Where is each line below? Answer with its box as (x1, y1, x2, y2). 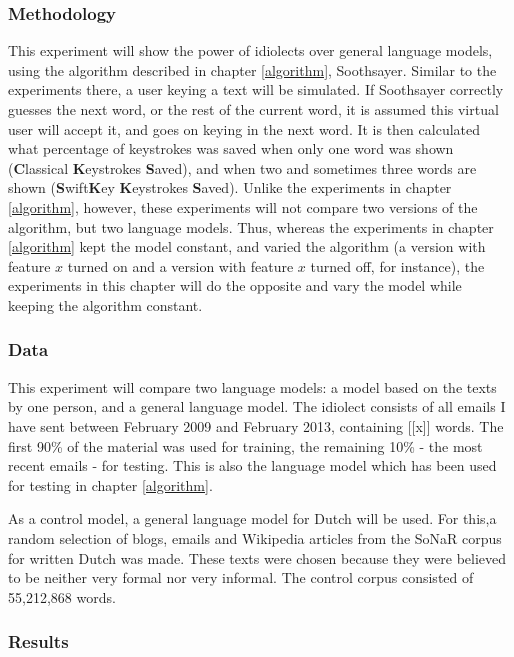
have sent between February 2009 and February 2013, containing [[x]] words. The (8, 415, 504, 436)
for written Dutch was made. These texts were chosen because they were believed (8, 547, 507, 568)
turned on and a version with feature (67, 255, 294, 276)
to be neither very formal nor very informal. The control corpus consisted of (8, 567, 474, 588)
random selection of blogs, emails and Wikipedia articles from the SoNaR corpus (8, 527, 502, 548)
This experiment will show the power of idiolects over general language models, (8, 40, 493, 61)
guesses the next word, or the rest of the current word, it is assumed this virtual (8, 99, 499, 119)
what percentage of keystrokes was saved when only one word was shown (8, 138, 454, 159)
